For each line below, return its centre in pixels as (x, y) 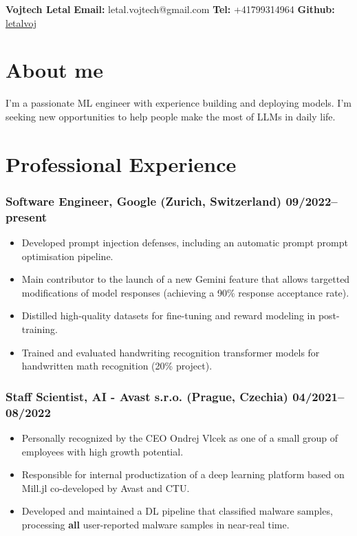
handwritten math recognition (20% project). (117, 366)
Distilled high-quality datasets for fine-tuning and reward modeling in (169, 315)
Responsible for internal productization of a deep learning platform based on (183, 474)
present (26, 216)
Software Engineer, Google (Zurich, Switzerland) (144, 201)
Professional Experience (121, 163)
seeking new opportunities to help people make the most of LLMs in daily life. (171, 116)
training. (40, 329)
